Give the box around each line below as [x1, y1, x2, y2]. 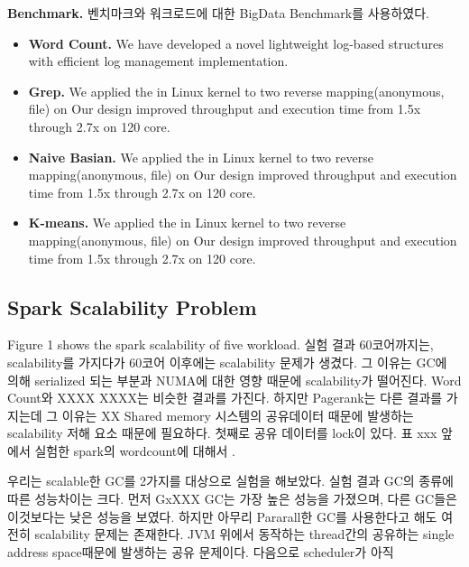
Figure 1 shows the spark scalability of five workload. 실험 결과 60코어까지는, [7, 335, 434, 354]
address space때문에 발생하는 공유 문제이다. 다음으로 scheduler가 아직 [7, 542, 394, 561]
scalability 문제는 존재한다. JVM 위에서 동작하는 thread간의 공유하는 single [34, 525, 455, 544]
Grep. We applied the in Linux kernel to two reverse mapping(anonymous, [28, 81, 445, 100]
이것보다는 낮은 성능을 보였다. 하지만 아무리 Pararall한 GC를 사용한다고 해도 [7, 507, 437, 525]
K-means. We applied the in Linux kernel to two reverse [28, 213, 346, 232]
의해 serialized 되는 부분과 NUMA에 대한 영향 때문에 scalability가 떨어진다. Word [7, 370, 462, 389]
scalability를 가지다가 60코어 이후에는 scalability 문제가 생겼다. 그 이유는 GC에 [7, 352, 447, 371]
